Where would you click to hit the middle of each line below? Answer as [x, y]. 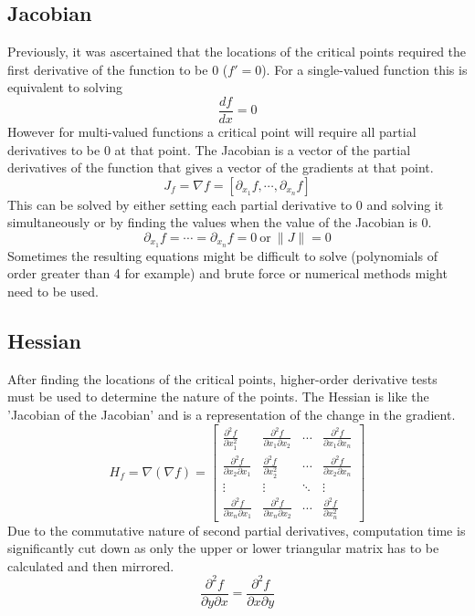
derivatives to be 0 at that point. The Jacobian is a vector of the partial [209, 149]
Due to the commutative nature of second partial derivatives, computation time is [237, 530]
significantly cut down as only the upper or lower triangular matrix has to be [223, 548]
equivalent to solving [65, 87]
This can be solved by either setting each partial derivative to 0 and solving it [226, 204]
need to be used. [53, 292]
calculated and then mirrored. [91, 565]
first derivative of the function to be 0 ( [118, 69]
